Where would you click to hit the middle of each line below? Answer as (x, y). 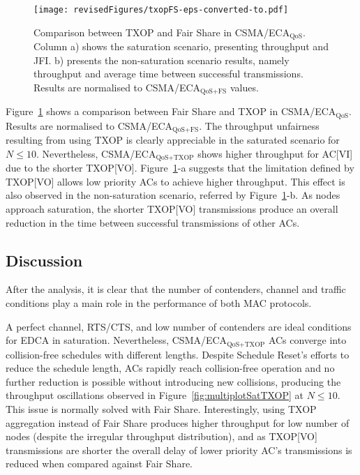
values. (244, 87)
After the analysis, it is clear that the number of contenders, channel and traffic (176, 289)
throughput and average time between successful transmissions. (168, 74)
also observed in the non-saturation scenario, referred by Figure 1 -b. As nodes (173, 195)
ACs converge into (307, 340)
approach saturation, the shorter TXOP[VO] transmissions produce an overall (172, 209)
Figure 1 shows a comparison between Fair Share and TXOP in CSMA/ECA (171, 111)
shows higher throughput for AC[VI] (275, 153)
